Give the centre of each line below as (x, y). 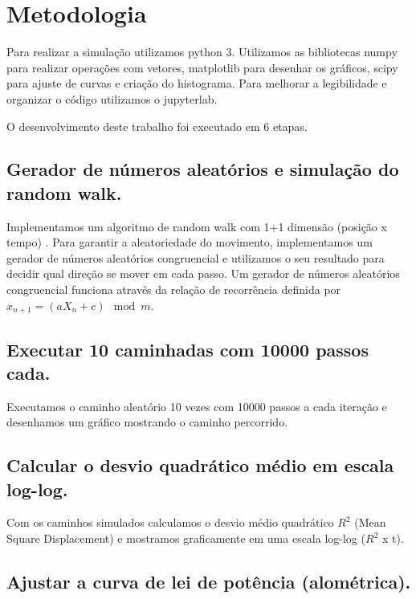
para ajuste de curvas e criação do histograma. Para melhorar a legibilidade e (197, 83)
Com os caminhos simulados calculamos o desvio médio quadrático (170, 522)
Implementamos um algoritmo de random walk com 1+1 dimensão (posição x (197, 226)
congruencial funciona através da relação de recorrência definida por (174, 289)
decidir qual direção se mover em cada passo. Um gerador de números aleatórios (203, 273)
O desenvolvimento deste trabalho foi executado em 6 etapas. (157, 126)
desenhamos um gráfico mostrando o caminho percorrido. (147, 422)
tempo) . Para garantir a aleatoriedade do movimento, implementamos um (190, 242)
